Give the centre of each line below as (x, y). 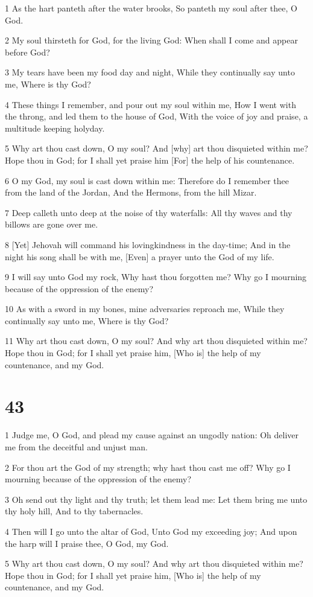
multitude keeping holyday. (55, 128)
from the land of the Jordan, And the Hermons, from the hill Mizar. (131, 192)
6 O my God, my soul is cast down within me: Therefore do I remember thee (147, 180)
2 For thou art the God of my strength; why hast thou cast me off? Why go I (148, 467)
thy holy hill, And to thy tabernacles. (74, 511)
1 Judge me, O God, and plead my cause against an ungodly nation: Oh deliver (152, 435)
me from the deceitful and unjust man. (76, 446)
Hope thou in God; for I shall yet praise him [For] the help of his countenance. (150, 160)
